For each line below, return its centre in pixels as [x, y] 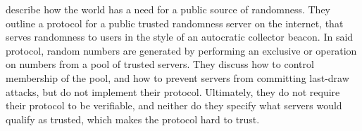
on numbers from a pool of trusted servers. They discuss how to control [160, 64]
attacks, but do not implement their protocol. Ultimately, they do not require [173, 91]
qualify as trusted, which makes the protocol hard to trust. [133, 119]
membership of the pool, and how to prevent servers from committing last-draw [177, 77]
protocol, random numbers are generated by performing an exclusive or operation [181, 50]
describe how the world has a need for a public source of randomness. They [168, 9]
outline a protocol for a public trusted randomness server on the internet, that [175, 23]
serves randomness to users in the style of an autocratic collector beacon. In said [180, 37]
